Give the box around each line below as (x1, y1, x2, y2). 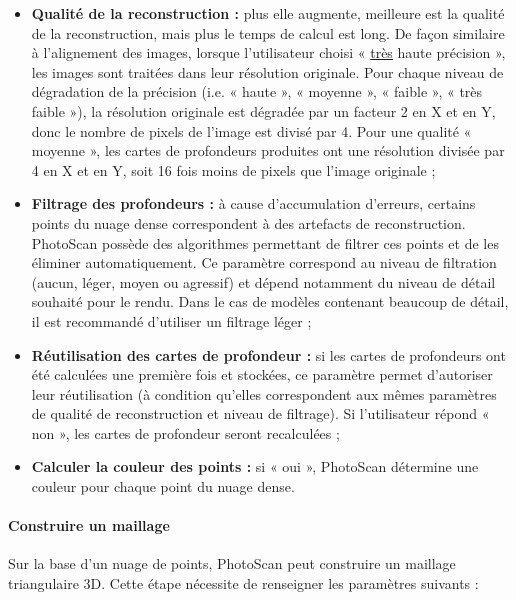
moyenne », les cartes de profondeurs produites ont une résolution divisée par (31, 140, 505, 161)
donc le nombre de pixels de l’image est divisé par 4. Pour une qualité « (31, 120, 472, 141)
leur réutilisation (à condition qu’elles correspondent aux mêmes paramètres (31, 383, 497, 404)
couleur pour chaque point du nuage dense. (31, 476, 295, 497)
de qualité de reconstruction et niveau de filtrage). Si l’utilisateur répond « (31, 403, 490, 424)
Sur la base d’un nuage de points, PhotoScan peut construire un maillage (8, 553, 456, 574)
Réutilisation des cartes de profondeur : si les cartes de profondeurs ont (31, 344, 506, 365)
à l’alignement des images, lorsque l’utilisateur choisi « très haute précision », (31, 42, 506, 63)
